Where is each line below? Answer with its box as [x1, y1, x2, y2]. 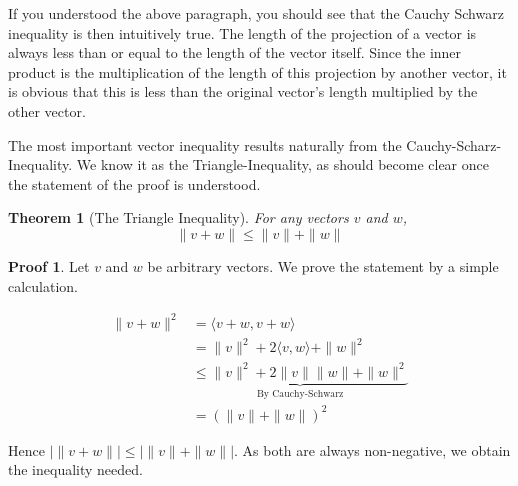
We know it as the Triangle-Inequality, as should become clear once [76, 154, 489, 175]
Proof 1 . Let [8, 255, 90, 276]
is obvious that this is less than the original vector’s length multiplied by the [8, 81, 478, 102]
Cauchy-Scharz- [406, 134, 502, 155]
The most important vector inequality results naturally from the [8, 134, 402, 155]
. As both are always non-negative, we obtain [234, 439, 511, 460]
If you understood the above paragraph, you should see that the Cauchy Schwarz [8, 3, 504, 23]
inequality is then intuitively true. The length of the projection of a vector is [8, 22, 477, 43]
